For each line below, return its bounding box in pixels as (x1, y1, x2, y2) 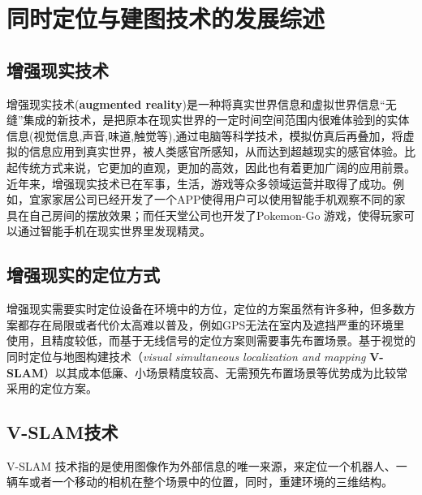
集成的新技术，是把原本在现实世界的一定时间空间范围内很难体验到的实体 (23, 111, 410, 128)
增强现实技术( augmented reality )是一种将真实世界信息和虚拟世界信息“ (6, 95, 385, 112)
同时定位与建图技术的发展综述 (6, 2, 325, 35)
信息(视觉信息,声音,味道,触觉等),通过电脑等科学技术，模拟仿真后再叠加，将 (6, 127, 403, 144)
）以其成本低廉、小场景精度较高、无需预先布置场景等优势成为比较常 (44, 364, 408, 381)
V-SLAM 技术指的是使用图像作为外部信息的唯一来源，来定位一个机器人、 (6, 457, 396, 474)
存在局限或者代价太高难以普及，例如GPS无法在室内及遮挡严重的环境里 (28, 316, 405, 333)
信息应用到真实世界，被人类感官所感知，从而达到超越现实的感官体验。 (28, 143, 404, 160)
